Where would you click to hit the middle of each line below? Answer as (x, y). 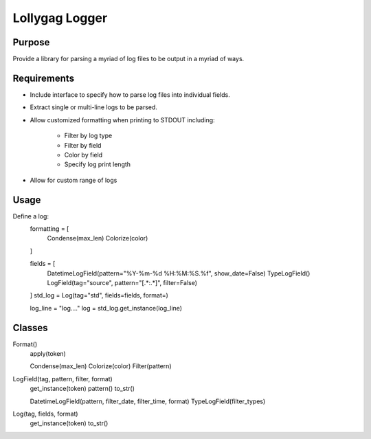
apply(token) (48, 354)
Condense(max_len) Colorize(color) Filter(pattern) (101, 366)
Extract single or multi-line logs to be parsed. (94, 107)
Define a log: (31, 216)
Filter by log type (88, 136)
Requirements (44, 78)
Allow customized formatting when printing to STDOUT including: (123, 120)
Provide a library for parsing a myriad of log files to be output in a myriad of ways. (128, 59)
